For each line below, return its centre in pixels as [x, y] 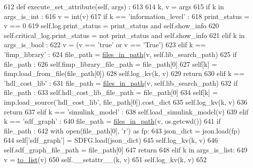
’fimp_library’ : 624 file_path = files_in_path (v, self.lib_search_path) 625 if [120, 54]
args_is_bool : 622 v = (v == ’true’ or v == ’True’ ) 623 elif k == [105, 45]
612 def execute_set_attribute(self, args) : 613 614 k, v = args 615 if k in [114, 6]
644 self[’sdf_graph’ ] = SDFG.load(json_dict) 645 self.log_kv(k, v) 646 [111, 140]
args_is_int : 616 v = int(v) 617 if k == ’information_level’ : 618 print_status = [127, 16]
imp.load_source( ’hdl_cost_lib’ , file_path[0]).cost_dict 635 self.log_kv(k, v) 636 [126, 102]
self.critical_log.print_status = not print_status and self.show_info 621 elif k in [124, 35]
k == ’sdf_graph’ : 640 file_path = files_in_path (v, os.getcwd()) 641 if [112, 121]
